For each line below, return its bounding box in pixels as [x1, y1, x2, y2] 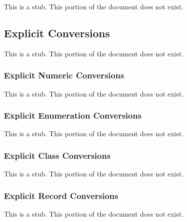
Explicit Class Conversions [4, 149, 111, 161]
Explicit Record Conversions [4, 189, 118, 201]
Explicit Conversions [4, 25, 110, 40]
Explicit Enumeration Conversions [4, 109, 142, 122]
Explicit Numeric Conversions [4, 69, 125, 81]
